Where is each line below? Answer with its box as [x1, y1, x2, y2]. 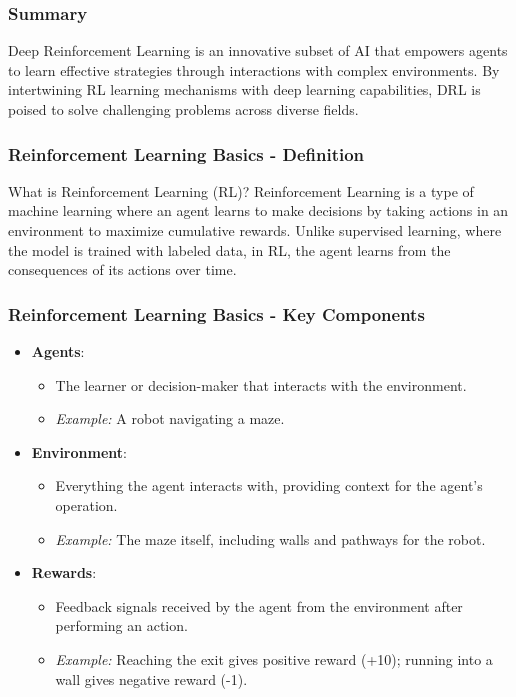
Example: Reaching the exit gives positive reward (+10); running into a [55, 648, 493, 669]
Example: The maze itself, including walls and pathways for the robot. [55, 528, 486, 549]
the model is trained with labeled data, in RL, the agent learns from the [8, 239, 451, 260]
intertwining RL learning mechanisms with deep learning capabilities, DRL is [8, 79, 481, 100]
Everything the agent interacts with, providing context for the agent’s [55, 475, 483, 496]
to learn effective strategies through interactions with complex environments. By [8, 59, 500, 80]
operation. [55, 494, 118, 515]
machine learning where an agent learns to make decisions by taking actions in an [8, 200, 509, 221]
